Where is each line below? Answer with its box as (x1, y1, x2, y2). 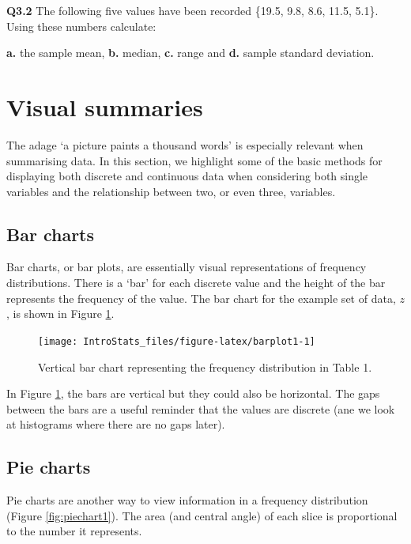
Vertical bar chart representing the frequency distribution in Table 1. (38, 358, 372, 375)
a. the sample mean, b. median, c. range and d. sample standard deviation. (6, 44, 375, 61)
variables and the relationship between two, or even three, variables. (6, 183, 336, 199)
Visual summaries (6, 90, 203, 123)
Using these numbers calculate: (6, 17, 156, 34)
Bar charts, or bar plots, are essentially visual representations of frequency (6, 259, 367, 275)
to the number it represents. (6, 523, 142, 539)
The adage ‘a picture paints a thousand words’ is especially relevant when (6, 136, 364, 153)
